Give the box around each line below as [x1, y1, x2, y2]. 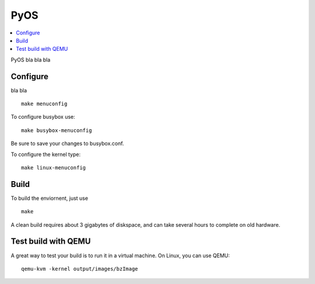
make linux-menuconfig [21, 164, 86, 171]
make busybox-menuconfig [21, 127, 92, 134]
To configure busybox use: [10, 113, 75, 120]
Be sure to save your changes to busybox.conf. [10, 140, 124, 147]
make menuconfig [21, 101, 68, 108]
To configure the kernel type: [10, 151, 81, 158]
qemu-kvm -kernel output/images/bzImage [21, 265, 138, 272]
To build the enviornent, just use [10, 195, 89, 202]
